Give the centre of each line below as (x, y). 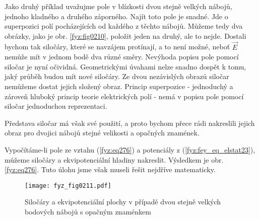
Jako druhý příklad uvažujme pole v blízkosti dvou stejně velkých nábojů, (118, 6)
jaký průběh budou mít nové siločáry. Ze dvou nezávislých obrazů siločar (117, 76)
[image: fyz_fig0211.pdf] (68, 186)
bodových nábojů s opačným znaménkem (88, 211)
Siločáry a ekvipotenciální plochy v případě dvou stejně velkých (123, 202)
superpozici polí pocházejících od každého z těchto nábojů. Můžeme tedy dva (124, 26)
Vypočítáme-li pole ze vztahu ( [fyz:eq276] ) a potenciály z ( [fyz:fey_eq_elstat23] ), (130, 149)
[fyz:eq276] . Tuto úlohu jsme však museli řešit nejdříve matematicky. (110, 169)
